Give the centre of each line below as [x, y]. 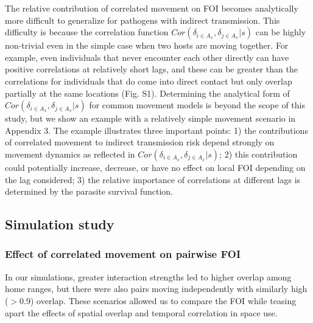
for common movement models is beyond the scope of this [197, 105]
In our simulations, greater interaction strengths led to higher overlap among [148, 276]
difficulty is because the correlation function [87, 32]
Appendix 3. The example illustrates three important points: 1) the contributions [156, 130]
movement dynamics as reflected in [70, 154]
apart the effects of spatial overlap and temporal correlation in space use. [141, 312]
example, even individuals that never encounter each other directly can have [147, 57]
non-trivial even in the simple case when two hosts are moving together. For [147, 45]
